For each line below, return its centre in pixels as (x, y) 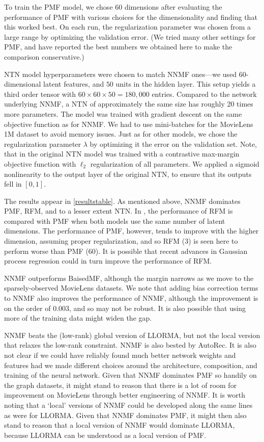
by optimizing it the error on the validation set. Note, (173, 144)
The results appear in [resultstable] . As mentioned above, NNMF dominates (122, 201)
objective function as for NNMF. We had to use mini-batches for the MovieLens (129, 124)
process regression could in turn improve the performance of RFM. (108, 261)
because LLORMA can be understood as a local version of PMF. (105, 435)
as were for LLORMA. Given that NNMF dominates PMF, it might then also (125, 415)
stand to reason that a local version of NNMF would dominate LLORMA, (120, 425)
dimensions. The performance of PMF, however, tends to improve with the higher (131, 231)
